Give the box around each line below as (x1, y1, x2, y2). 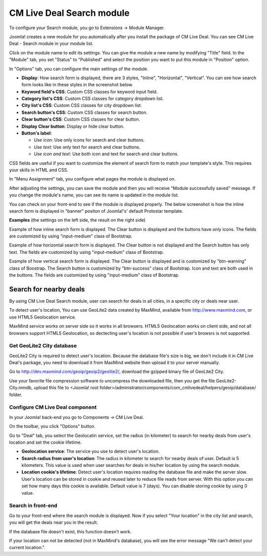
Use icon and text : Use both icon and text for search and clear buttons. (34, 151, 179, 157)
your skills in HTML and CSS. (9, 167, 69, 173)
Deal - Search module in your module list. (9, 41, 94, 46)
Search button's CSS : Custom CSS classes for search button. (21, 109, 148, 115)
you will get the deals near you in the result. (9, 519, 98, 525)
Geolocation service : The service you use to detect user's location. (21, 448, 160, 455)
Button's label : (21, 130, 52, 136)
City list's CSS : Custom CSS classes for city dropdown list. (21, 102, 142, 108)
